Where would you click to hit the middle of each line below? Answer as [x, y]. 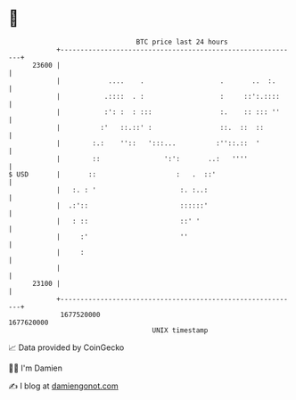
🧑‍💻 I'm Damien [36, 368]
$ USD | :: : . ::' [112, 174]
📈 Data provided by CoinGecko [66, 347]
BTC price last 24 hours [182, 42]
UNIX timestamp [180, 330]
